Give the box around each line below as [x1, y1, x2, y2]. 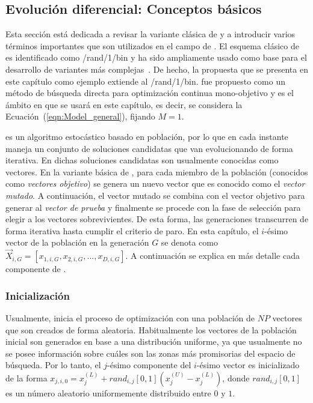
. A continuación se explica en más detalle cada [125, 249, 300, 262]
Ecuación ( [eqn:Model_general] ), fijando [5, 110, 155, 123]
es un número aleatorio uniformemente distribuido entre [5, 386, 211, 399]
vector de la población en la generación [5, 236, 149, 249]
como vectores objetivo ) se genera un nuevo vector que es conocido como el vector [5, 177, 305, 190]
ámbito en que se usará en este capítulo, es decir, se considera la [5, 98, 243, 111]
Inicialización [5, 288, 70, 303]
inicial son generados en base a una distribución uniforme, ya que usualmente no [5, 335, 302, 348]
